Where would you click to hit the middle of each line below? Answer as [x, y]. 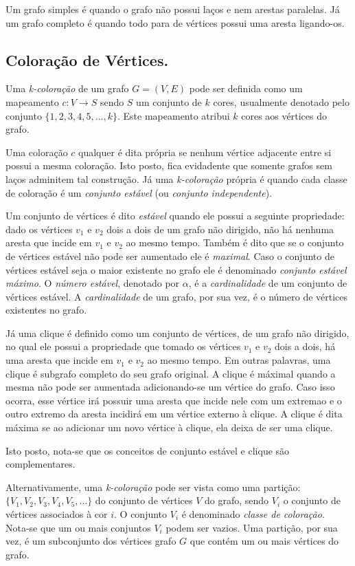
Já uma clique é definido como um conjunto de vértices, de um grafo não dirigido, [177, 333]
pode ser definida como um [246, 88]
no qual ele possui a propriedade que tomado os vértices [123, 346]
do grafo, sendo [237, 500]
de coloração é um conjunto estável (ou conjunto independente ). [139, 192]
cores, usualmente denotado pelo [281, 101]
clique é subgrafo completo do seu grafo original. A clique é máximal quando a [171, 373]
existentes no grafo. [46, 310]
